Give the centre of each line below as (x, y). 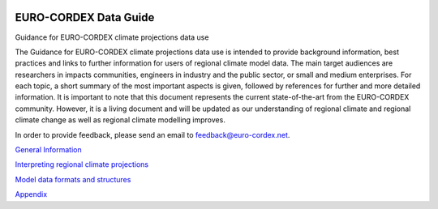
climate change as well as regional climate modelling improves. (120, 120)
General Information (48, 150)
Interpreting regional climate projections (82, 164)
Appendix (31, 194)
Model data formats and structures (73, 179)
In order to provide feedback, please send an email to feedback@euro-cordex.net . (152, 134)
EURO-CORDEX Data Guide (85, 17)
